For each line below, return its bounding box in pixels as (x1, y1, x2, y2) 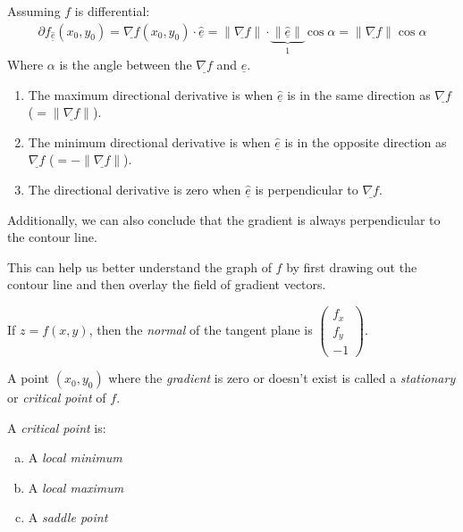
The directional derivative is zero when (28, 180, 241, 199)
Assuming (7, 2, 61, 20)
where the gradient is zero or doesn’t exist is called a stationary (108, 369, 456, 387)
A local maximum (28, 478, 124, 496)
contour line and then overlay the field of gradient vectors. (7, 275, 326, 294)
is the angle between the (59, 55, 192, 74)
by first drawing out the (286, 257, 417, 276)
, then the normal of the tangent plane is (88, 320, 313, 339)
